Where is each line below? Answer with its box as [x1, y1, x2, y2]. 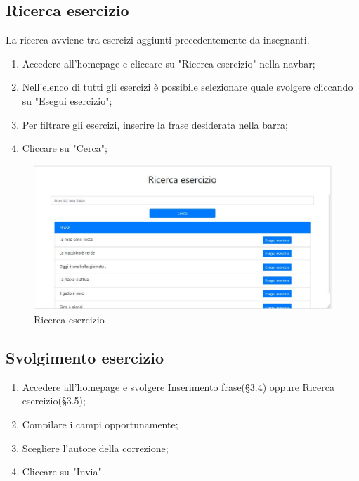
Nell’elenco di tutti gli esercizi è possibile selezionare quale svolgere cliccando [22, 79, 353, 94]
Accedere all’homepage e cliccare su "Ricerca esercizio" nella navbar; [22, 56, 315, 70]
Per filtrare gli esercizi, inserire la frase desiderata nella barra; [22, 117, 288, 132]
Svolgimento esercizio [6, 347, 164, 368]
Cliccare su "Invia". [22, 464, 105, 479]
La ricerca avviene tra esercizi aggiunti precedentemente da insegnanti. [6, 32, 310, 47]
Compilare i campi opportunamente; [22, 417, 178, 432]
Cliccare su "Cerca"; [22, 141, 107, 155]
